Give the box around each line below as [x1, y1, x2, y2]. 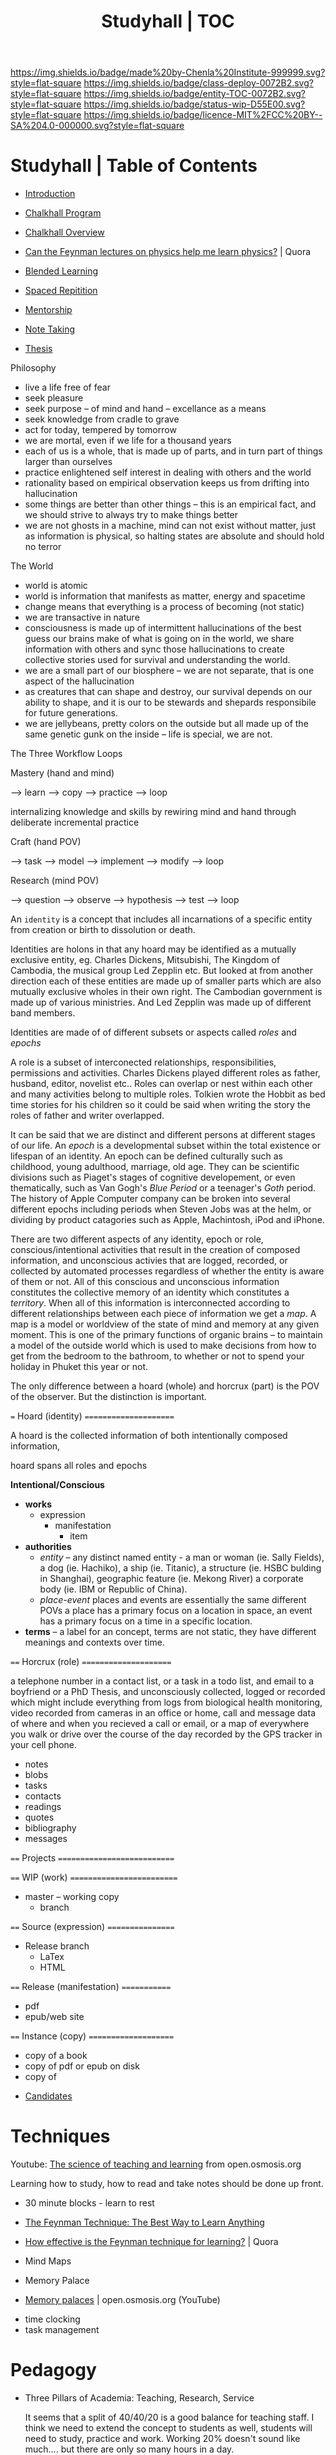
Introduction [24, 188, 76, 200]
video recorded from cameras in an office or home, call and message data [10, 1707, 316, 1719]
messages [24, 1833, 68, 1845]
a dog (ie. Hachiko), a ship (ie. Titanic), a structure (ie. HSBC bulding [39, 1562, 322, 1574]
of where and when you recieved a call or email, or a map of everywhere [10, 1718, 310, 1730]
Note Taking [24, 323, 76, 335]
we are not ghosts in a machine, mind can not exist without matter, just [24, 520, 317, 532]
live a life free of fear [24, 381, 111, 394]
